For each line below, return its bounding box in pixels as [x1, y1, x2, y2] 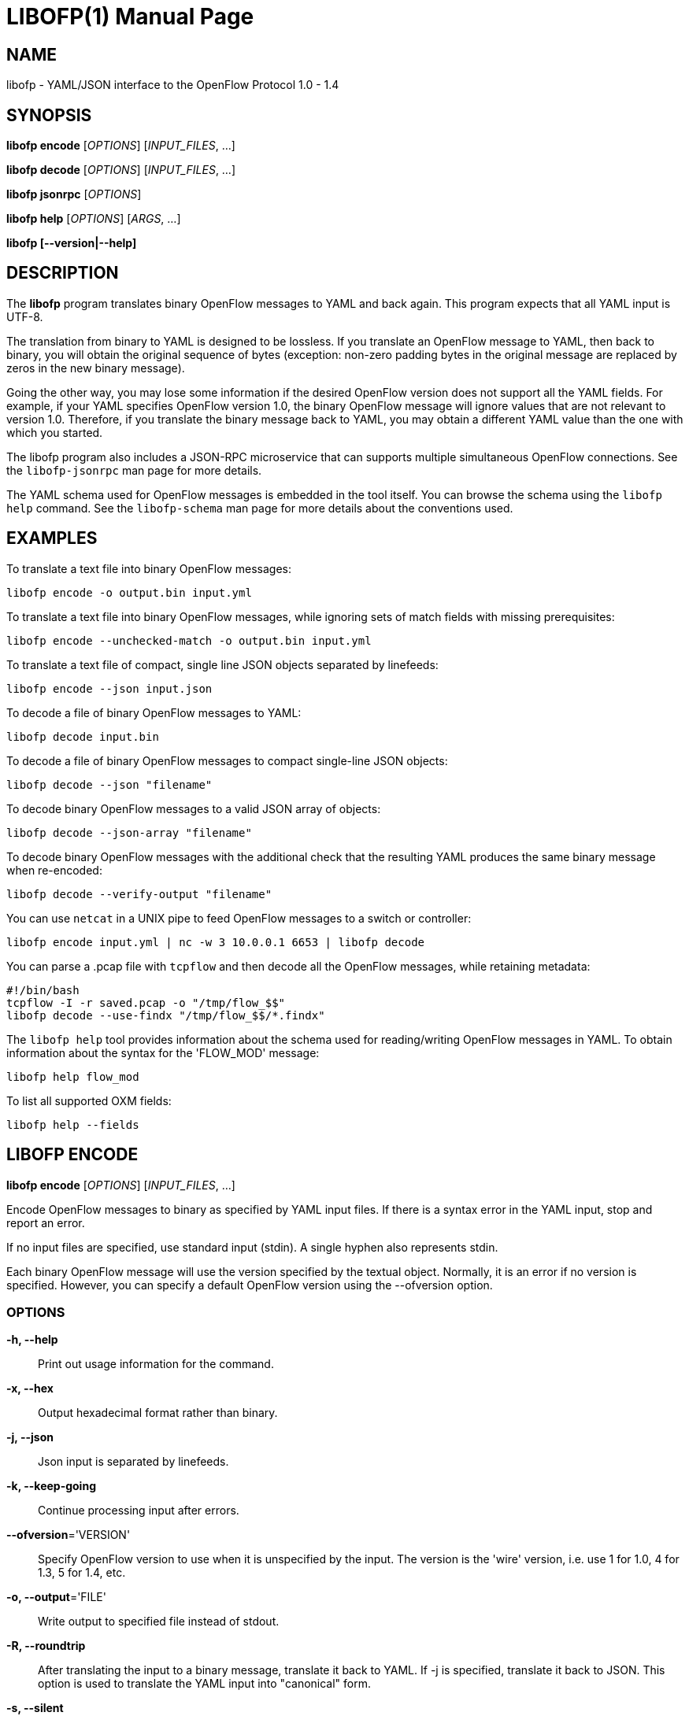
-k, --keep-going [6, 1479, 96, 1493]
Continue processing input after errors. [38, 1503, 239, 1518]
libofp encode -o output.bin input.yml [6, 586, 252, 599]
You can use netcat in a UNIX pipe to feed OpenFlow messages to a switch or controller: [6, 911, 472, 925]
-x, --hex [6, 1381, 54, 1396]
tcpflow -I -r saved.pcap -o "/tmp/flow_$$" [6, 996, 286, 1009]
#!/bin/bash [6, 983, 80, 997]
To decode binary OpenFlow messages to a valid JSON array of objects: [6, 801, 381, 815]
